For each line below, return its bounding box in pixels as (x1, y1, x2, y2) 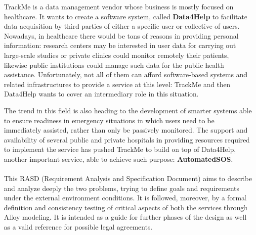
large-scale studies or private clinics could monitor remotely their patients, (4, 49, 229, 60)
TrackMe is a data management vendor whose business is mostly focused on (4, 1, 234, 11)
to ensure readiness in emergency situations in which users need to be (4, 115, 214, 125)
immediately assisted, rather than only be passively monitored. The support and (4, 125, 248, 135)
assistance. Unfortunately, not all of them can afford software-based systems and (4, 69, 248, 80)
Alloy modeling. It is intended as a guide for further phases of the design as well (4, 212, 247, 222)
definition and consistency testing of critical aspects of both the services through (4, 202, 248, 212)
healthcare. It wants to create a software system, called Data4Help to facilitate (4, 11, 248, 21)
